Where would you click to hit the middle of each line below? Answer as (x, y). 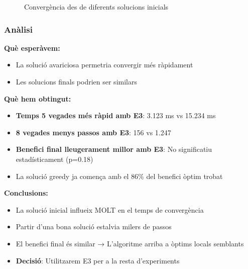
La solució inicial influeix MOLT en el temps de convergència (110, 209)
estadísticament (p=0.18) (54, 159)
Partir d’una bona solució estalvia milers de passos (94, 227)
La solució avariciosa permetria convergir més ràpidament (104, 65)
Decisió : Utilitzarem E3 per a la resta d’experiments (98, 260)
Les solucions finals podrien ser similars (76, 81)
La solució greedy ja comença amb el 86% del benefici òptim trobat (119, 176)
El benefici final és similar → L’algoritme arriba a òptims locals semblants (130, 243)
